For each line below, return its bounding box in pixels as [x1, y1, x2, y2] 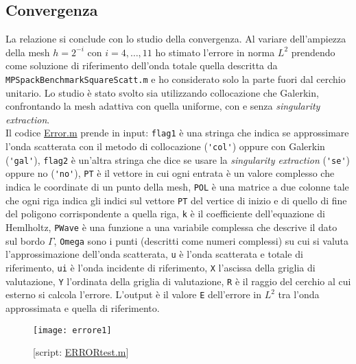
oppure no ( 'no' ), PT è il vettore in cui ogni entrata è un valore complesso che [5, 166, 335, 180]
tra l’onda [278, 287, 320, 302]
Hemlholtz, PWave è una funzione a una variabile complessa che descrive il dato [5, 220, 337, 234]
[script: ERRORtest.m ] [33, 345, 129, 359]
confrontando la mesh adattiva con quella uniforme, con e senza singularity [5, 99, 320, 113]
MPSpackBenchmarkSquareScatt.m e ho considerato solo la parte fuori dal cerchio [5, 71, 346, 86]
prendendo [291, 45, 335, 59]
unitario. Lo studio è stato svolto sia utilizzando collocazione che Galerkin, [5, 85, 319, 99]
